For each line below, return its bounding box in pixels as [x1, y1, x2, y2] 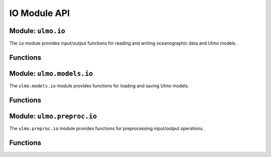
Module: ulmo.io [9, 27, 65, 35]
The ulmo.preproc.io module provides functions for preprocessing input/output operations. [9, 125, 204, 131]
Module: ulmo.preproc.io [9, 112, 97, 120]
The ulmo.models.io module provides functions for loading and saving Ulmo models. [9, 83, 189, 89]
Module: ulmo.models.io [9, 69, 93, 78]
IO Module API [9, 8, 70, 19]
